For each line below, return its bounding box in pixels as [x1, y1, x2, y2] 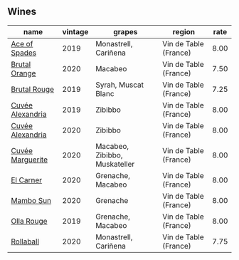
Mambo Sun [11, 195, 52, 205]
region [172, 26, 196, 36]
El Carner [11, 175, 43, 184]
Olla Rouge [11, 216, 48, 226]
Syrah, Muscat [95, 80, 144, 90]
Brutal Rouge [11, 84, 55, 94]
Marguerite [11, 155, 48, 165]
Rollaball [11, 236, 40, 246]
